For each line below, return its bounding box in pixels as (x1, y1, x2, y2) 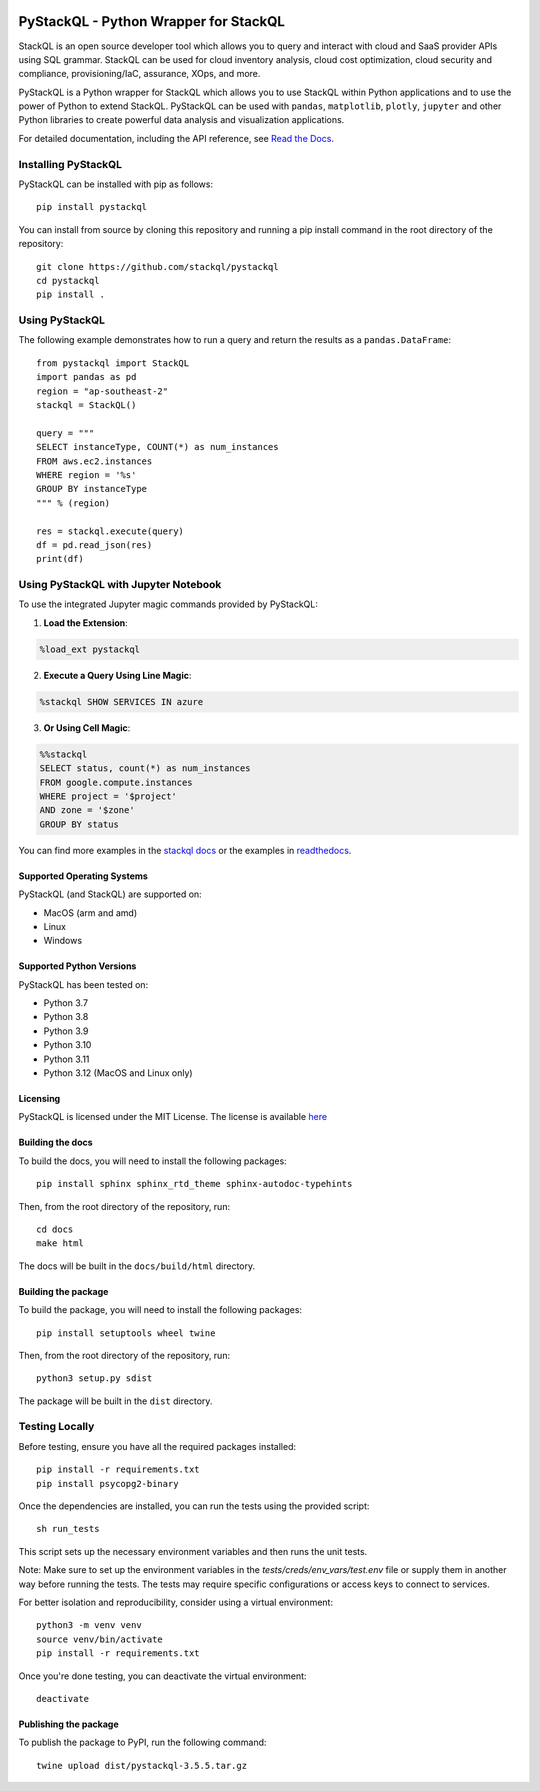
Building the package (18, 1285, 109, 1297)
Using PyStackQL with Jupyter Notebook (18, 578, 222, 592)
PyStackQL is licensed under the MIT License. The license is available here (18, 1111, 328, 1123)
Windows (43, 935, 83, 947)
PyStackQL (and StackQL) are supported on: (18, 888, 202, 900)
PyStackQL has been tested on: (18, 978, 149, 990)
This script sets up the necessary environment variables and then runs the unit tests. (18, 1545, 368, 1557)
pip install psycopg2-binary (36, 1478, 179, 1489)
